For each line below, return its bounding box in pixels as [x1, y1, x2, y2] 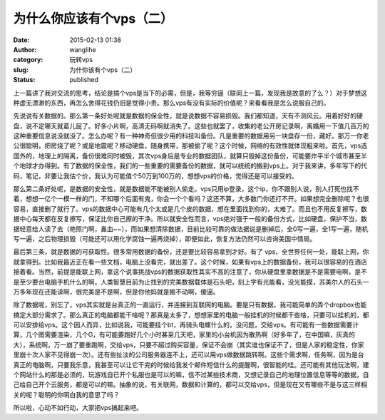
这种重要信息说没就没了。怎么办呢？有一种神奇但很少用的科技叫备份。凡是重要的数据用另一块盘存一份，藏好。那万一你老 [13, 132, 369, 140]
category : [13, 56, 43, 64]
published [69, 76, 99, 84]
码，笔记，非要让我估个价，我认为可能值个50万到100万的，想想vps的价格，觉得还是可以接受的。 [13, 171, 299, 180]
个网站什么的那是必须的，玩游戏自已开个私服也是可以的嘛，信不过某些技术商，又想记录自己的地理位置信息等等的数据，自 [13, 371, 369, 379]
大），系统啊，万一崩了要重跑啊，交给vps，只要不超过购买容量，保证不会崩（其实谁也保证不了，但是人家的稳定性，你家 [13, 340, 364, 349]
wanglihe [69, 45, 96, 53]
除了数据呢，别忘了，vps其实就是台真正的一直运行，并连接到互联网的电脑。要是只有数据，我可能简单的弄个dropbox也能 [13, 300, 367, 309]
